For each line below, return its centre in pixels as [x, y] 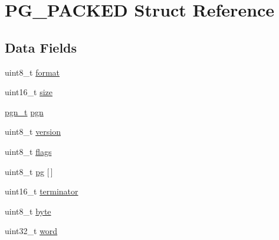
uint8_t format [32, 72]
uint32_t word [31, 231]
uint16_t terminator [42, 191]
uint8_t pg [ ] [29, 171]
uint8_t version [33, 132]
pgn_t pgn [24, 111]
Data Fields [41, 47]
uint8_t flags [28, 151]
